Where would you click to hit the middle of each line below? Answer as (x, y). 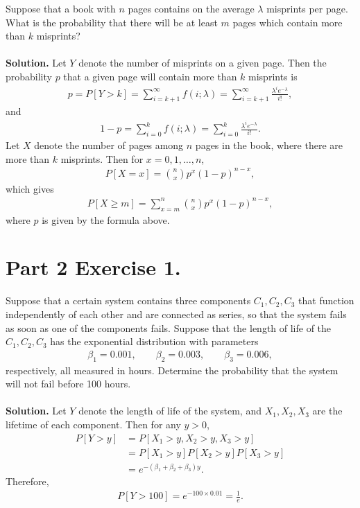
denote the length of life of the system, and (170, 411)
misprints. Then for (102, 158)
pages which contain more (288, 22)
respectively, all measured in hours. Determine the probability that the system (172, 370)
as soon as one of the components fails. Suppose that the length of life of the (169, 327)
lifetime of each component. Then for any (93, 424)
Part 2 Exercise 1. (93, 267)
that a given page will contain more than (150, 76)
